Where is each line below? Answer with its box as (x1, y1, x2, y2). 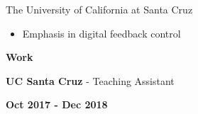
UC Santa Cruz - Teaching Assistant (6, 73, 175, 88)
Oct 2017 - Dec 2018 (6, 97, 108, 112)
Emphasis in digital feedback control (22, 25, 181, 40)
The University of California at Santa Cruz (6, 2, 193, 16)
